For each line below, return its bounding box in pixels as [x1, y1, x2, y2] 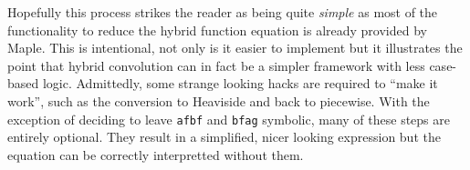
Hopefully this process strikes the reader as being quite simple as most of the [7, 3, 438, 21]
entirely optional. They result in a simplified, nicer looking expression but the [7, 127, 441, 146]
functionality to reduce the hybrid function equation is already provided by [7, 20, 427, 39]
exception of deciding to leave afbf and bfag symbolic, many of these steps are [7, 109, 450, 128]
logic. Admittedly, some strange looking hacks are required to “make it [42, 74, 438, 93]
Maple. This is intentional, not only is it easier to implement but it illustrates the [7, 38, 463, 57]
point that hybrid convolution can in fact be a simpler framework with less [7, 55, 425, 75]
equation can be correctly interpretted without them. [7, 145, 304, 164]
